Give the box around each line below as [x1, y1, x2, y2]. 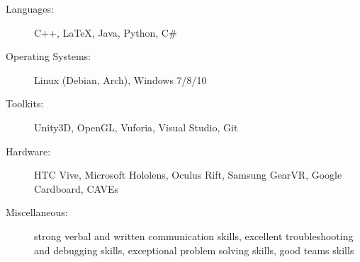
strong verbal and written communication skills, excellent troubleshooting [34, 228, 354, 243]
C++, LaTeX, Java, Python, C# [34, 25, 177, 40]
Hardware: [6, 143, 51, 158]
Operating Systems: [6, 49, 91, 64]
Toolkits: [6, 96, 44, 111]
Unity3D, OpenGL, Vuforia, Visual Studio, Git [34, 119, 238, 134]
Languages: [6, 1, 54, 16]
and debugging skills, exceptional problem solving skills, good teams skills [34, 242, 354, 257]
